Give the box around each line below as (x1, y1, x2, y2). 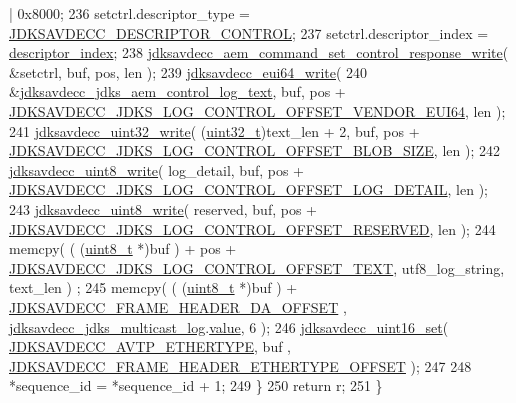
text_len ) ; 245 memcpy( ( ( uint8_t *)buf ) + (9, 277, 298, 298)
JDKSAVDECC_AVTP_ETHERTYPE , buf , (9, 336, 292, 357)
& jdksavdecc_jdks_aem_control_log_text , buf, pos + (9, 81, 346, 102)
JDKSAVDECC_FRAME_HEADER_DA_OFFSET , (9, 296, 347, 317)
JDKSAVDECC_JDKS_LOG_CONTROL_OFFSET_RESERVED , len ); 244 (9, 218, 496, 239)
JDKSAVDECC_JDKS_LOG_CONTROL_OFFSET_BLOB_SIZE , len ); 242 (9, 140, 500, 161)
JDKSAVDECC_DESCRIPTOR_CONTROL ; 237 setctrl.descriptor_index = (9, 22, 489, 43)
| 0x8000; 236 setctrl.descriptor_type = (9, 3, 250, 23)
